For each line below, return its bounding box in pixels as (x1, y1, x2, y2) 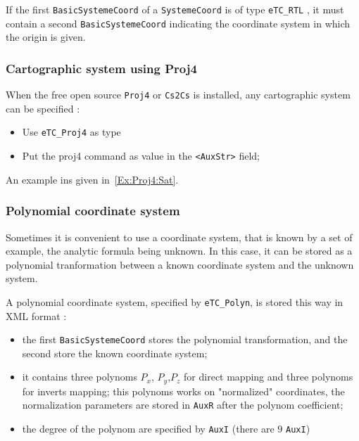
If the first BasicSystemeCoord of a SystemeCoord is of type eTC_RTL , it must (6, 2, 344, 16)
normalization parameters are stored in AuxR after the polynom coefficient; (22, 397, 344, 412)
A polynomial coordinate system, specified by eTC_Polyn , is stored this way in (6, 294, 344, 309)
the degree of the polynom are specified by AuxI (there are (22, 421, 275, 436)
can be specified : (6, 101, 80, 115)
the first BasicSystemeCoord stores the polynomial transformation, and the (22, 332, 348, 347)
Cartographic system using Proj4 (6, 59, 197, 77)
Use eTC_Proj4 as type (22, 124, 121, 139)
